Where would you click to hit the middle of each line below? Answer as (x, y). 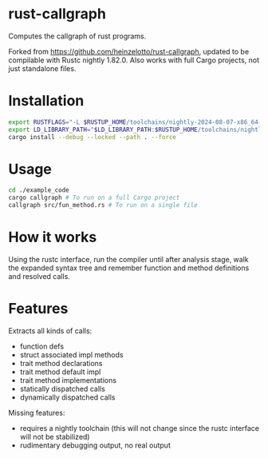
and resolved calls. (39, 276)
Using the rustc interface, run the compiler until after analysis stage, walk (128, 259)
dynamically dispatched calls (67, 397)
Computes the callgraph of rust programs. (77, 36)
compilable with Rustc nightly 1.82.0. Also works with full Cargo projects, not (134, 60)
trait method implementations (68, 380)
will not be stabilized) (55, 436)
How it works (53, 237)
